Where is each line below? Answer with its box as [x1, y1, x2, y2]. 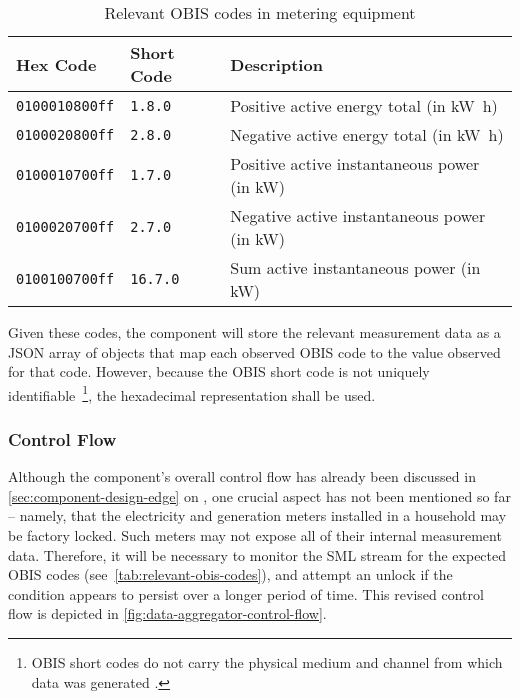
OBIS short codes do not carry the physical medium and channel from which [31, 652, 503, 672]
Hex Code [16, 52, 97, 76]
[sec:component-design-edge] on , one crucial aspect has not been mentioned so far [8, 485, 511, 506]
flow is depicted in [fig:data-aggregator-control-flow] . [8, 603, 327, 624]
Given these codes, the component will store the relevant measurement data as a [8, 322, 501, 342]
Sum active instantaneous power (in [230, 256, 481, 279]
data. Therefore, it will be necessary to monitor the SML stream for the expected [8, 544, 507, 565]
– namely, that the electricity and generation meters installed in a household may [8, 505, 507, 526]
